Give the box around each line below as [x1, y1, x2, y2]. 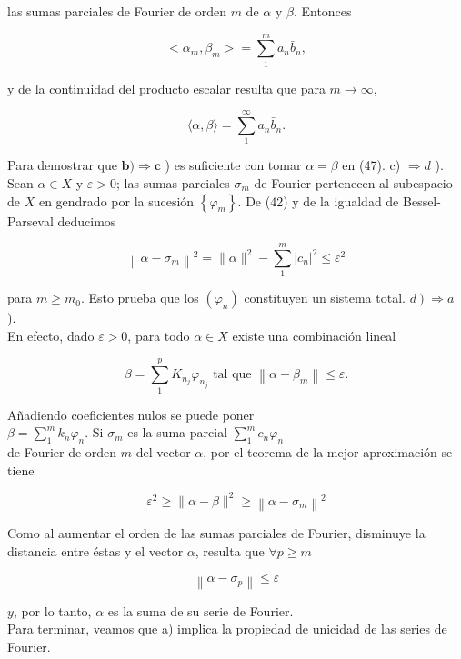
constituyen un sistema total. [244, 288, 406, 307]
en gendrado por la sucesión [38, 191, 195, 210]
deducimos [57, 211, 116, 230]
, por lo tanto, [13, 601, 92, 620]
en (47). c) [342, 155, 401, 175]
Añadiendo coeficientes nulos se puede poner [7, 404, 255, 424]
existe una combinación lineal [232, 325, 396, 344]
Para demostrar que [7, 155, 117, 175]
